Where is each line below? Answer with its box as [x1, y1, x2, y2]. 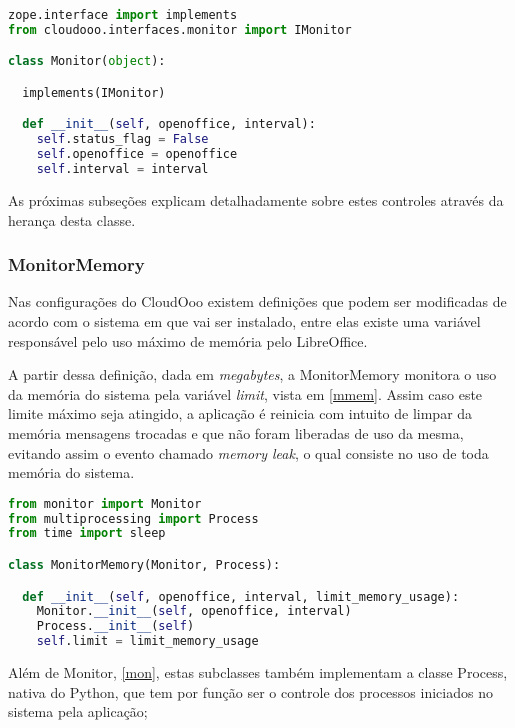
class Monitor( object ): [8, 54, 166, 69]
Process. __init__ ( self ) [36, 619, 195, 634]
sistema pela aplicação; [8, 701, 148, 722]
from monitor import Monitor [8, 496, 202, 511]
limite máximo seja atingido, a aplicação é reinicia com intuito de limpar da [8, 403, 473, 424]
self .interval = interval [36, 162, 209, 177]
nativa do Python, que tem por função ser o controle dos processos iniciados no [8, 681, 493, 702]
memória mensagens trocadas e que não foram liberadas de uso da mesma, [8, 422, 464, 443]
